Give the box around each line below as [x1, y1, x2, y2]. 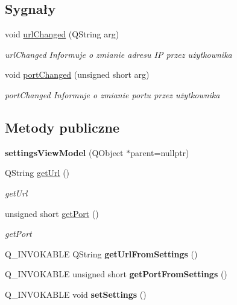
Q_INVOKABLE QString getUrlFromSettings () [5, 247, 198, 260]
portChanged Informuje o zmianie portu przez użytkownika [5, 88, 220, 101]
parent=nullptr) [130, 146, 189, 159]
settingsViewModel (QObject [5, 146, 124, 159]
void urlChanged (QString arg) [5, 28, 119, 40]
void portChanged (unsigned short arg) [5, 68, 150, 81]
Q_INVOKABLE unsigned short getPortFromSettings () [5, 268, 227, 280]
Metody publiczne [5, 118, 119, 136]
